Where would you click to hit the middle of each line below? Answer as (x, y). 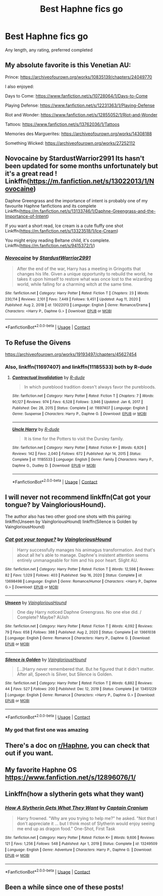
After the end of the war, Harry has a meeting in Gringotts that (79, 269)
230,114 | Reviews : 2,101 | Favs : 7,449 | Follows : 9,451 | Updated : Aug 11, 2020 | (73, 299)
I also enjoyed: (19, 86)
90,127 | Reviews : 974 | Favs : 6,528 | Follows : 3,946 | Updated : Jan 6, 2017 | (77, 402)
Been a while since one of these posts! (64, 887)
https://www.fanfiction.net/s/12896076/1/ (70, 777)
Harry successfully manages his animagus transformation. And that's (86, 550)
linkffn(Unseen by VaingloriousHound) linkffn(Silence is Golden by (71, 521)
